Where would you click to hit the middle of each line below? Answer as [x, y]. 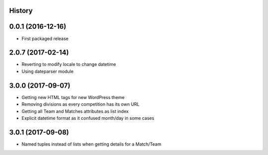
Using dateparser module [48, 71]
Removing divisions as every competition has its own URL [81, 104]
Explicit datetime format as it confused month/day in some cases [88, 118]
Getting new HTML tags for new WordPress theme [73, 97]
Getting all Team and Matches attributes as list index [75, 111]
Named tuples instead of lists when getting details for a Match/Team [91, 144]
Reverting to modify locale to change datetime [69, 64]
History [21, 11]
